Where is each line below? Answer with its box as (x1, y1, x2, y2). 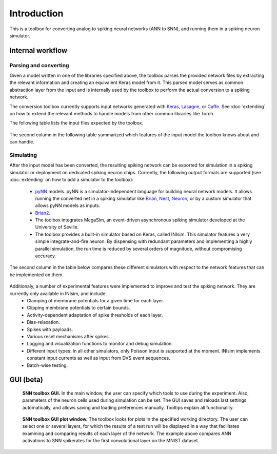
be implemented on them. (9, 272, 64, 278)
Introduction (9, 8, 64, 19)
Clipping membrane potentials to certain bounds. (27, 305, 130, 311)
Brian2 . (35, 210, 51, 216)
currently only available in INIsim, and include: (9, 290, 107, 297)
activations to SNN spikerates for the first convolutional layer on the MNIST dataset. (22, 438, 200, 444)
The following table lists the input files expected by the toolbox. (9, 120, 144, 126)
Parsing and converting (9, 61, 69, 69)
